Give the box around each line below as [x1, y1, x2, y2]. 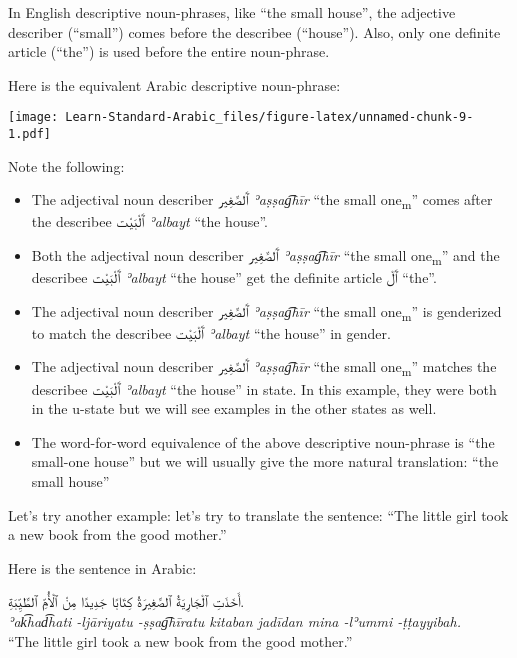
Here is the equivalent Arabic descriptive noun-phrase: [8, 74, 341, 95]
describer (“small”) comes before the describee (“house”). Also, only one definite [8, 21, 501, 42]
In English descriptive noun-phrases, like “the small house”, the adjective [8, 2, 456, 22]
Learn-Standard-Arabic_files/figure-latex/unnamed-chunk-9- [65, 110, 474, 125]
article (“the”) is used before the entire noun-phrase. [8, 41, 330, 62]
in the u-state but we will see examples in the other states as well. [31, 398, 437, 419]
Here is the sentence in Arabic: [8, 557, 197, 578]
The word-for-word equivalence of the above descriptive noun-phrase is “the [31, 431, 495, 452]
